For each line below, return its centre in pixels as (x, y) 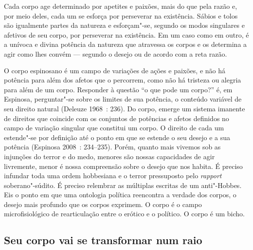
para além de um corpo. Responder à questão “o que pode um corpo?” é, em (118, 89)
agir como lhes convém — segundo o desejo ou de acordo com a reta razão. (116, 53)
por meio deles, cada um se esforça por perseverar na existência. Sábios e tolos (121, 15)
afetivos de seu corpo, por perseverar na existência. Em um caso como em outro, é (126, 34)
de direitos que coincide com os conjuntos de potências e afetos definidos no (117, 118)
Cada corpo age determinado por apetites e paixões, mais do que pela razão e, (121, 6)
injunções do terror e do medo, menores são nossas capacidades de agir (109, 156)
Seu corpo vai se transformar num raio (103, 240)
